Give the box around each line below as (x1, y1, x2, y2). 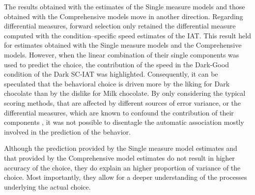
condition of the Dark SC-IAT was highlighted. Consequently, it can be (4, 69, 218, 79)
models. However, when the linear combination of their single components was (4, 49, 239, 59)
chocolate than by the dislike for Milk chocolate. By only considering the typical (4, 88, 246, 98)
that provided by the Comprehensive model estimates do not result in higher (4, 152, 235, 163)
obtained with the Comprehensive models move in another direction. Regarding (4, 11, 243, 21)
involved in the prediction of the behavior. (4, 126, 131, 137)
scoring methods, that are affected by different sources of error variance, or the (4, 97, 241, 108)
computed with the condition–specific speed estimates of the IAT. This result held (4, 30, 251, 40)
